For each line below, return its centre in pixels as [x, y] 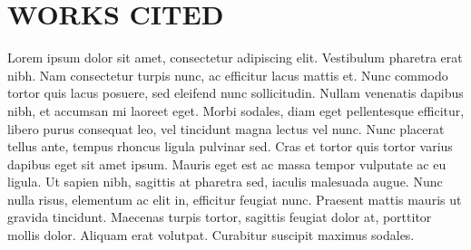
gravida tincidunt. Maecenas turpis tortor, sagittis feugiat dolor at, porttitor [220, 217]
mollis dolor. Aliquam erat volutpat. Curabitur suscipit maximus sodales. [211, 235]
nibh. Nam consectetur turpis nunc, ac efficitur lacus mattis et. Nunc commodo [228, 75]
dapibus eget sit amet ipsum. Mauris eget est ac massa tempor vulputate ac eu [227, 163]
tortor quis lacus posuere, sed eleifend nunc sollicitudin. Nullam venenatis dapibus [235, 93]
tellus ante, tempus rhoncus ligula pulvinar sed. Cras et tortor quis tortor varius [230, 146]
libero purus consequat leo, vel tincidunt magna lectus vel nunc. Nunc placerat [226, 128]
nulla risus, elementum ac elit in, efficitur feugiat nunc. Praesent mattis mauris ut [235, 199]
